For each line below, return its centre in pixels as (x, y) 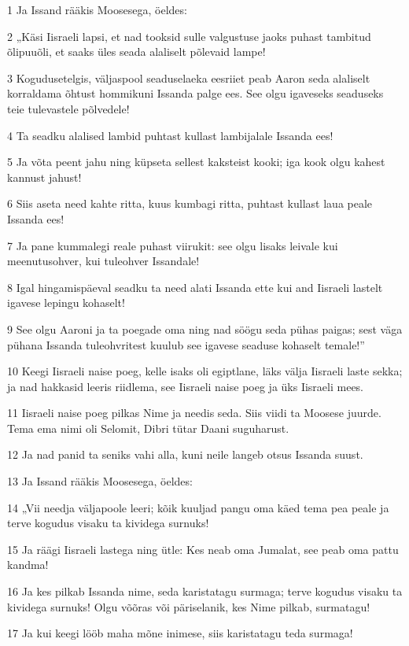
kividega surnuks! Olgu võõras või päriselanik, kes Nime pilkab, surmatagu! (189, 606)
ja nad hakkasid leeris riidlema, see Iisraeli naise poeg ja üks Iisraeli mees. (186, 386)
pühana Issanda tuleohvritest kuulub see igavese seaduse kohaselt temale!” (186, 344)
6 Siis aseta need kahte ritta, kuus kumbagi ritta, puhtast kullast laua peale (190, 203)
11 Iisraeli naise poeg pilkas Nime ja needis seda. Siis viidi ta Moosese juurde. (194, 413)
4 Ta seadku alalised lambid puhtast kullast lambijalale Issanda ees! (170, 135)
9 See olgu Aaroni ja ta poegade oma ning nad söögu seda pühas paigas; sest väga (205, 329)
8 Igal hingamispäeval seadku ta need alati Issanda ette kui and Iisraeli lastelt (195, 287)
